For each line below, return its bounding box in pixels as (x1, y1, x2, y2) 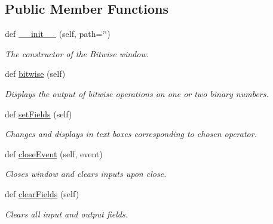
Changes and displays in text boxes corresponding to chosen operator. (5, 127, 257, 140)
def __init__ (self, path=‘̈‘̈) (5, 27, 111, 40)
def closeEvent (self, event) (5, 147, 103, 160)
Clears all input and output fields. (5, 207, 128, 220)
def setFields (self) (5, 107, 72, 120)
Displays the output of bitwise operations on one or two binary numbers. (5, 87, 269, 99)
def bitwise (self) (5, 67, 66, 80)
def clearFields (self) (5, 187, 79, 200)
